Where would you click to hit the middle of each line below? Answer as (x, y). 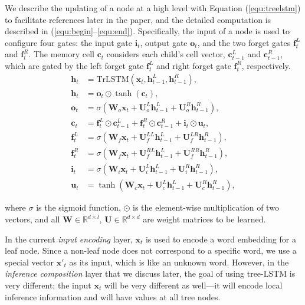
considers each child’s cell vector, (166, 54)
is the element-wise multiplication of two (206, 207)
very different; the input (48, 285)
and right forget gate (194, 65)
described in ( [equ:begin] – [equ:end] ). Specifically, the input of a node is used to (147, 31)
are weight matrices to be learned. (204, 219)
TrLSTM (113, 79)
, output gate (164, 42)
